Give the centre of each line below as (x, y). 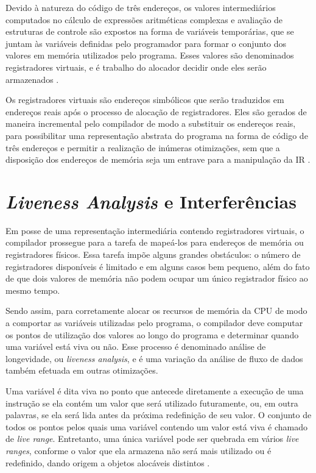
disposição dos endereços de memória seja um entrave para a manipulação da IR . (158, 159)
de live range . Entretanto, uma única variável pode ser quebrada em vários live (152, 439)
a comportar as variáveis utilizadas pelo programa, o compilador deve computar (154, 322)
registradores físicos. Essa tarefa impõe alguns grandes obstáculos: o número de (153, 254)
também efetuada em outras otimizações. (82, 370)
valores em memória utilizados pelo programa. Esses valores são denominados (150, 55)
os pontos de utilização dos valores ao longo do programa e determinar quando (152, 334)
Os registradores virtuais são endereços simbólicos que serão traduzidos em (145, 100)
